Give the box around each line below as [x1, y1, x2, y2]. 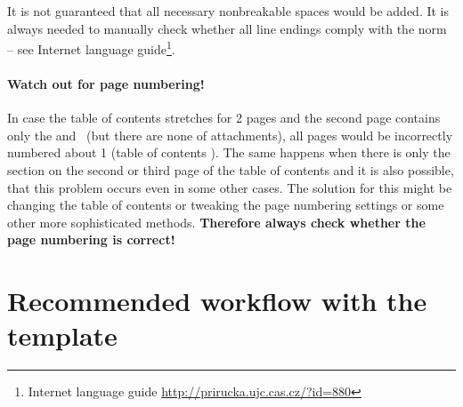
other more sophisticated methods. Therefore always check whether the [7, 212, 426, 231]
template [7, 317, 118, 354]
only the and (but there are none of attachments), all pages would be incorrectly [7, 125, 453, 144]
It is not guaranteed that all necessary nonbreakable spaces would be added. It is [7, 2, 450, 20]
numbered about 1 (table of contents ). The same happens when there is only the [7, 143, 451, 162]
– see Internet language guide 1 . [7, 37, 175, 58]
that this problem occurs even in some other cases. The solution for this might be [7, 178, 452, 196]
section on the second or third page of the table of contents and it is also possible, [7, 161, 454, 180]
